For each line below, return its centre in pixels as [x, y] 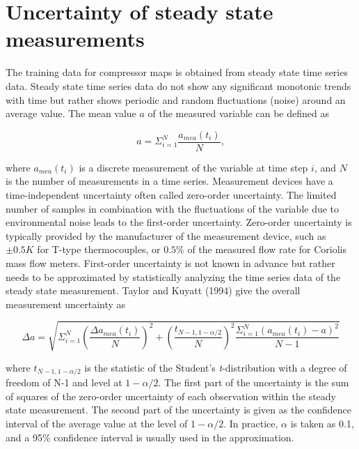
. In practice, [251, 424]
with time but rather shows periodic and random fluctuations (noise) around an [176, 99]
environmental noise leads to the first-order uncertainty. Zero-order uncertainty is [179, 222]
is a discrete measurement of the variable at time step [193, 167]
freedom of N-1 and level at [64, 382]
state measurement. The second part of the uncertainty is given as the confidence [179, 410]
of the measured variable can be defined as [238, 113]
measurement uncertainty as [66, 304]
